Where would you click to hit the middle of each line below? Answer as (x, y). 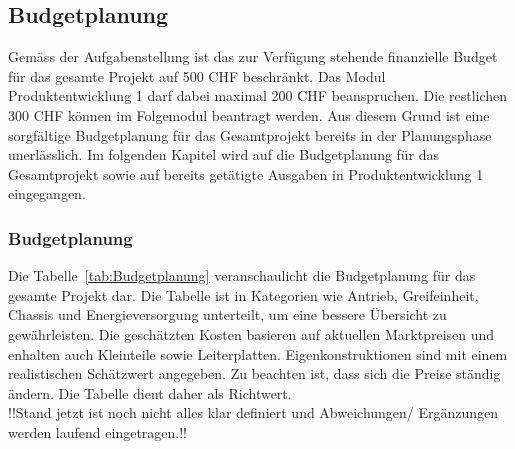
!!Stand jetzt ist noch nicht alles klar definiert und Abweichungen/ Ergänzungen (253, 412)
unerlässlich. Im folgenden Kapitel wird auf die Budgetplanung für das (224, 154)
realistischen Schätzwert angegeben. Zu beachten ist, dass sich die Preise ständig (254, 373)
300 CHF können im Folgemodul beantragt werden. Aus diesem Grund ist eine (249, 114)
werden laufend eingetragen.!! (97, 431)
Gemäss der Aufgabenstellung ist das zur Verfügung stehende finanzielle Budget (253, 56)
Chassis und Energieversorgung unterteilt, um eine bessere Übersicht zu (227, 314)
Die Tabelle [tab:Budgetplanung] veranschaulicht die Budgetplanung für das (242, 275)
